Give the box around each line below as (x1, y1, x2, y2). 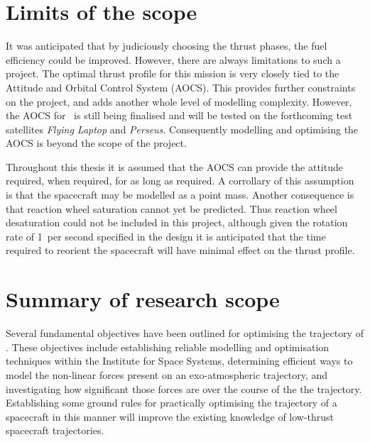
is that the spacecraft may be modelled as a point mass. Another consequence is (6, 187, 354, 202)
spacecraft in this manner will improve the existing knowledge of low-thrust (6, 409, 334, 424)
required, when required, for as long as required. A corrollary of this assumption (6, 173, 354, 188)
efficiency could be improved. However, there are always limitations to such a (6, 52, 341, 67)
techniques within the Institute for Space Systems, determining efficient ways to (6, 353, 353, 368)
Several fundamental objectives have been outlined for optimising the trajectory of (6, 326, 364, 341)
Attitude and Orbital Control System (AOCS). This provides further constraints (6, 79, 356, 94)
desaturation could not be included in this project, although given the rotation (6, 215, 348, 230)
